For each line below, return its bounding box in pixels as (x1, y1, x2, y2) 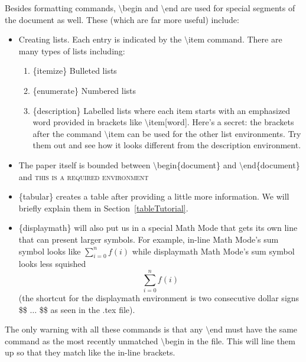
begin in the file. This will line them (165, 334, 295, 347)
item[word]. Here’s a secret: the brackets (148, 116, 294, 128)
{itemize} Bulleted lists (32, 64, 117, 77)
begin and (122, 2, 158, 14)
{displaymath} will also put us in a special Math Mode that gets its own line (18, 221, 298, 234)
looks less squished (18, 257, 86, 270)
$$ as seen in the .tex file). (39, 303, 135, 315)
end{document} (243, 158, 300, 171)
